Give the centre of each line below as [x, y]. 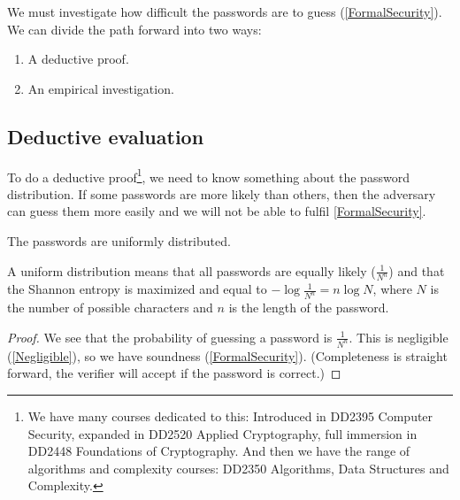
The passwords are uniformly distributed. [119, 241]
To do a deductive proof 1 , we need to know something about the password [208, 175]
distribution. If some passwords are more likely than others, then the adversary [222, 193]
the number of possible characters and [110, 308]
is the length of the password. [309, 308]
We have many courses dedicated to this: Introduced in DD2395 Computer [230, 416]
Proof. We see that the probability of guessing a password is [170, 337]
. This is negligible [399, 337]
